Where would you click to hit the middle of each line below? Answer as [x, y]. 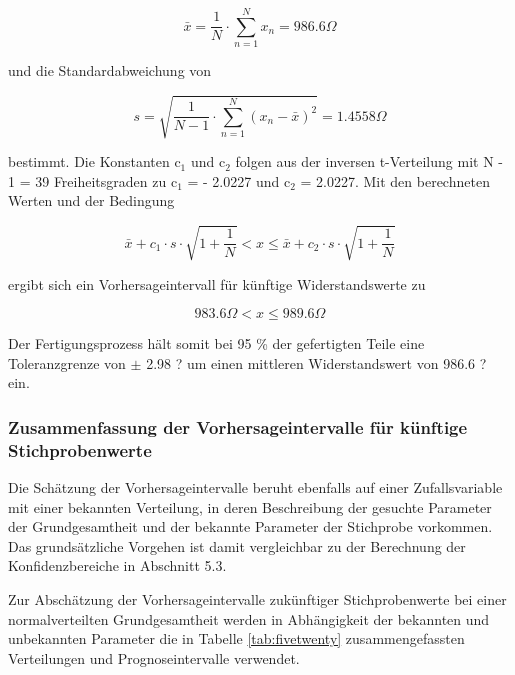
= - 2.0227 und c [239, 180]
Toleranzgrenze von [67, 362]
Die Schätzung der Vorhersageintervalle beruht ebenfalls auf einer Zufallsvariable [255, 487]
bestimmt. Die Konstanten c [94, 161]
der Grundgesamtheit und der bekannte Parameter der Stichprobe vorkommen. [250, 526]
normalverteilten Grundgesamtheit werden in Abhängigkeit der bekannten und [249, 618]
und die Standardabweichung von [110, 70]
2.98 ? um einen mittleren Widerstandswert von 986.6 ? [316, 362]
